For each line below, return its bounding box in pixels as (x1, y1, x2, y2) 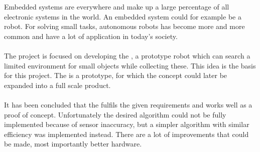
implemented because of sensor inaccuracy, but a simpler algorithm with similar (4, 119, 249, 129)
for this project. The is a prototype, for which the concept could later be (4, 70, 227, 80)
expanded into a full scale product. (4, 79, 111, 90)
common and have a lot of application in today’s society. (4, 30, 178, 41)
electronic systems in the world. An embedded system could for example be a (4, 11, 241, 21)
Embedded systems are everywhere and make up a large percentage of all (4, 1, 229, 11)
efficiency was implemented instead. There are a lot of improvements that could (4, 128, 249, 139)
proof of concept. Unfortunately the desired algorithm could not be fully (4, 109, 226, 119)
